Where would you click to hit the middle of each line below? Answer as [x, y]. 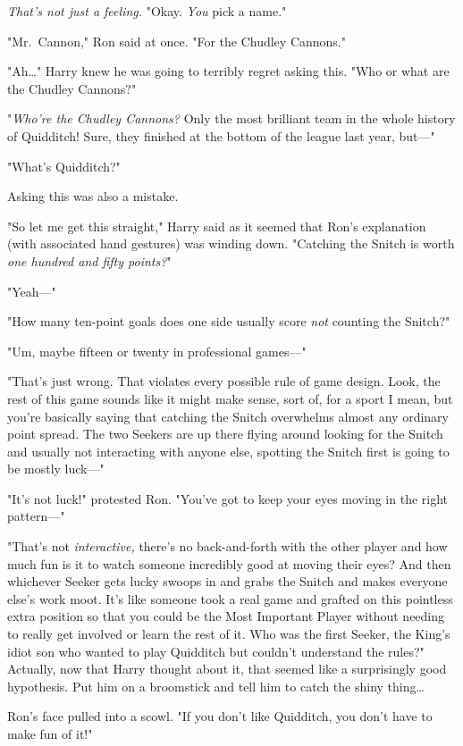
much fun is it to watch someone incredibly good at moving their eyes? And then [229, 563]
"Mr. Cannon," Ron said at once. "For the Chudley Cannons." [177, 41]
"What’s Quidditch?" [64, 166]
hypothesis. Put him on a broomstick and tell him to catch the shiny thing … [216, 686]
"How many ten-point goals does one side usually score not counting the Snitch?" [229, 321]
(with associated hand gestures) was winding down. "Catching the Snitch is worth [231, 243]
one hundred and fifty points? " [89, 260]
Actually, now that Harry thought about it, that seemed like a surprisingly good [227, 669]
